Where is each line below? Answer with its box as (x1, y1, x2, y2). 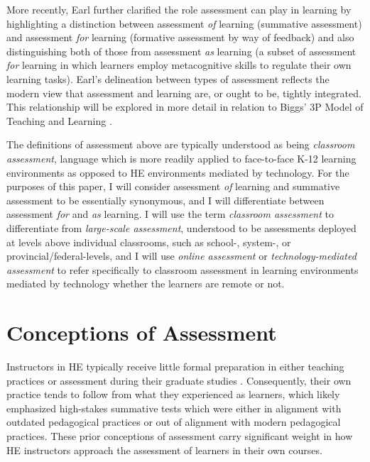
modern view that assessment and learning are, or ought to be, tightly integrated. (6, 85, 361, 100)
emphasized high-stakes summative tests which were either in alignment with (6, 400, 342, 415)
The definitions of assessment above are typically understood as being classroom (6, 137, 355, 152)
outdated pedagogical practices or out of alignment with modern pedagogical (6, 414, 341, 429)
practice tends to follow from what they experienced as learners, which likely (6, 387, 340, 402)
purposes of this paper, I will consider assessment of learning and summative (6, 179, 340, 194)
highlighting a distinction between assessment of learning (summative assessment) (6, 16, 362, 31)
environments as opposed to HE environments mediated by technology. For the (6, 165, 349, 180)
